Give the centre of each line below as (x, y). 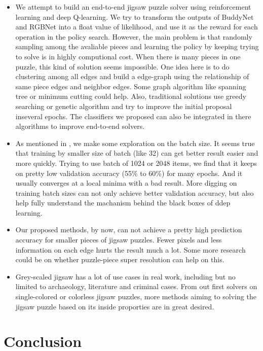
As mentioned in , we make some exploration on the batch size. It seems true (135, 143)
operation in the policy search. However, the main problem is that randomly (134, 36)
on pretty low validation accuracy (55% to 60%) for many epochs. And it (129, 173)
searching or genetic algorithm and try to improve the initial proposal (124, 106)
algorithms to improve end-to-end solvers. (80, 126)
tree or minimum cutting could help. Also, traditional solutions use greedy (131, 96)
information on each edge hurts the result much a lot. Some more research (130, 249)
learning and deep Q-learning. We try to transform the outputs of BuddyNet (135, 16)
